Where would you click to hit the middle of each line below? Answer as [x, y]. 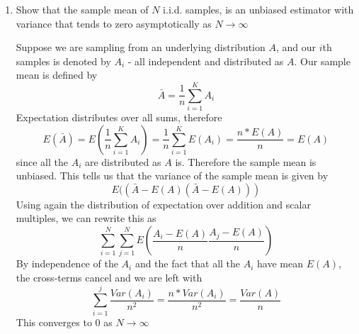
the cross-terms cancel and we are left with [109, 277]
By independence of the [67, 263]
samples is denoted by [63, 61]
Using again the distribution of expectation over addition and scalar [163, 204]
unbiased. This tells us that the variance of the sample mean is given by [172, 176]
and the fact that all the [188, 263]
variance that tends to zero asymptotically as [114, 23]
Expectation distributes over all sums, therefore [119, 117]
